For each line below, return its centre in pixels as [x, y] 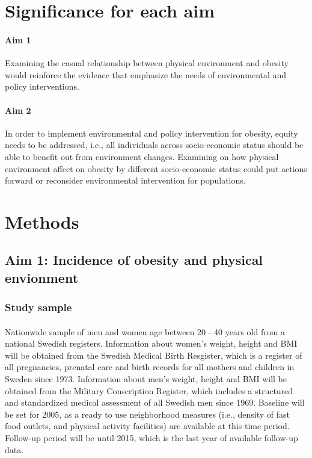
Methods [42, 221]
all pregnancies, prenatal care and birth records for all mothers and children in [150, 367]
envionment [42, 277]
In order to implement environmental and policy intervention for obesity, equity [151, 133]
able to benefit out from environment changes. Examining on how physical [142, 156]
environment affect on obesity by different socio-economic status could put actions [156, 168]
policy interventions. [42, 86]
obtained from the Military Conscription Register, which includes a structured [149, 390]
